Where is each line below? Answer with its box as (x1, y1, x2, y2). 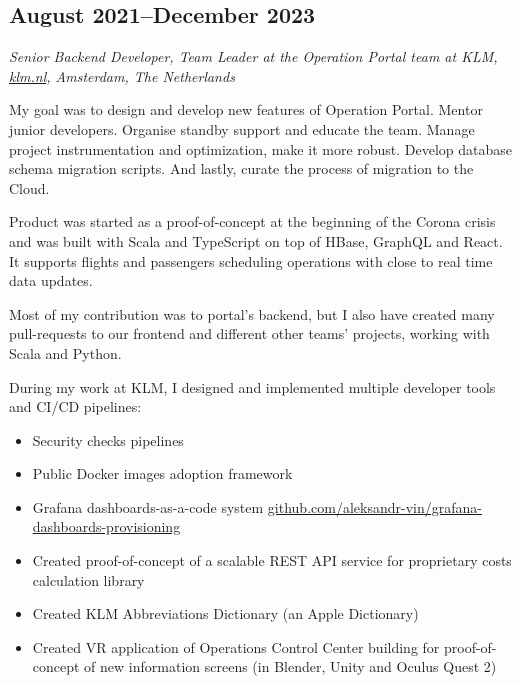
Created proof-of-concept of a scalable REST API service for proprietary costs (32, 550, 512, 571)
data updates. (9, 270, 93, 291)
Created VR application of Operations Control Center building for (32, 636, 440, 657)
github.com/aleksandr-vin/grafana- (267, 496, 482, 517)
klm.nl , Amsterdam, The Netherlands (9, 65, 235, 86)
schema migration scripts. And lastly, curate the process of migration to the (9, 158, 474, 179)
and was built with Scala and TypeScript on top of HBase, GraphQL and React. (9, 230, 503, 251)
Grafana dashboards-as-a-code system (32, 496, 264, 517)
